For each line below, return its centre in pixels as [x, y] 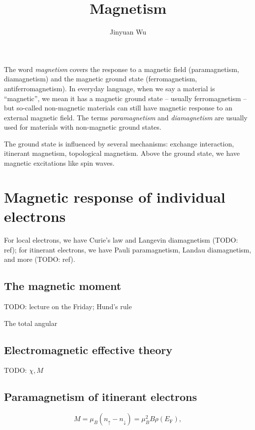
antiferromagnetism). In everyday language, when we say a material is [110, 88]
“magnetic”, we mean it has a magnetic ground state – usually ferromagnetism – [126, 98]
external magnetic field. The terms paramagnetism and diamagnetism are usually [126, 117]
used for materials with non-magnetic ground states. [83, 127]
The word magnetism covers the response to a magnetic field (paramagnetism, [122, 69]
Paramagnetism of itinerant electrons [101, 397]
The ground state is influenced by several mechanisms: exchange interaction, [119, 143]
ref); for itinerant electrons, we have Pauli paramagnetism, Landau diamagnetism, [128, 249]
